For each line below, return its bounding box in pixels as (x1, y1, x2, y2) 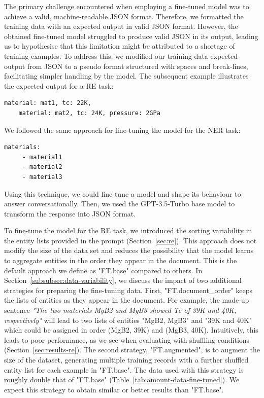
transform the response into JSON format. (4, 208, 136, 219)
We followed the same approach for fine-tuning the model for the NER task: (4, 124, 241, 135)
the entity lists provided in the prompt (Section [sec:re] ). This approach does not (4, 235, 257, 245)
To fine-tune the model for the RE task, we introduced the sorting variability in (4, 225, 252, 236)
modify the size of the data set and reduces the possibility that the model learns (4, 245, 254, 256)
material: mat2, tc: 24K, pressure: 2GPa (18, 109, 160, 117)
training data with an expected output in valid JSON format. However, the (4, 21, 238, 31)
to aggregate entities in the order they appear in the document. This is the (4, 255, 237, 266)
